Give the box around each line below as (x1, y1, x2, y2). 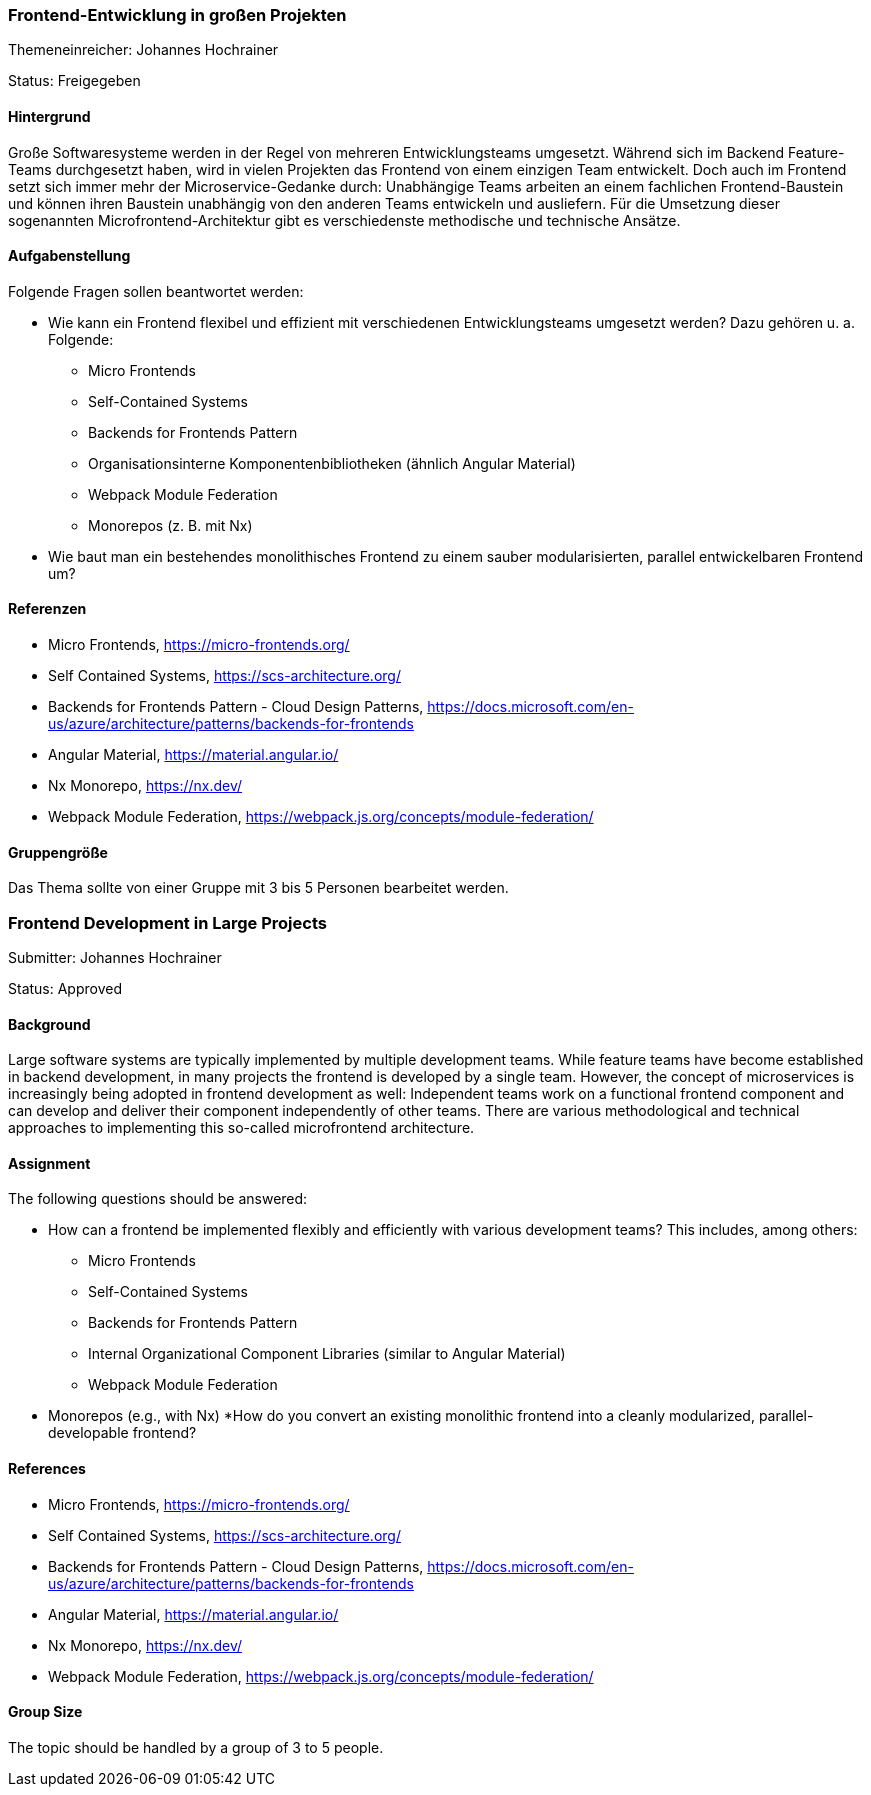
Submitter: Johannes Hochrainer (8, 949, 222, 966)
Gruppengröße (8, 843, 108, 861)
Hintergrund (8, 107, 91, 125)
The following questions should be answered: (8, 1190, 308, 1208)
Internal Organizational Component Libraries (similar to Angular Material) (88, 1345, 566, 1363)
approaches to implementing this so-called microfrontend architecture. (8, 1119, 475, 1137)
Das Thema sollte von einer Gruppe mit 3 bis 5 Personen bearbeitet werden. (8, 879, 509, 897)
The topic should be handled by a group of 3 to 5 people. (8, 1738, 384, 1756)
